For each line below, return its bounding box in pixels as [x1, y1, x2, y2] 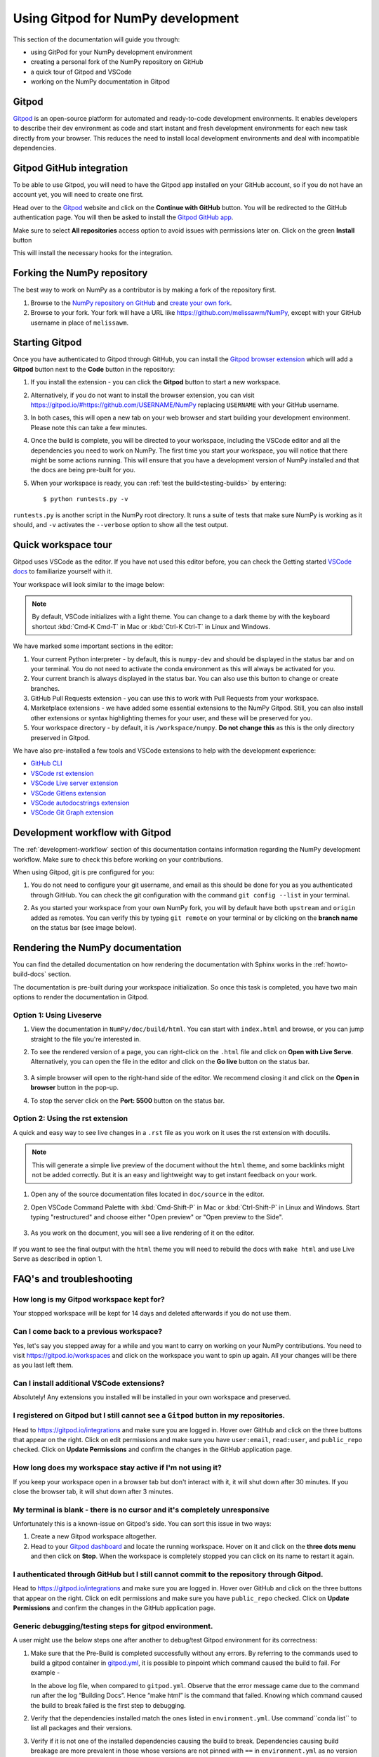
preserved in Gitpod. [30, 733, 91, 741]
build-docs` [13, 970, 47, 978]
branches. [30, 684, 60, 692]
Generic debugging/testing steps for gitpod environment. [13, 1621, 213, 1630]
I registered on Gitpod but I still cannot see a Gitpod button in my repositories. [13, 1411, 286, 1420]
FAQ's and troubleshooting [13, 1273, 133, 1285]
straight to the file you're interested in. [30, 1035, 141, 1043]
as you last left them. [13, 1361, 74, 1370]
